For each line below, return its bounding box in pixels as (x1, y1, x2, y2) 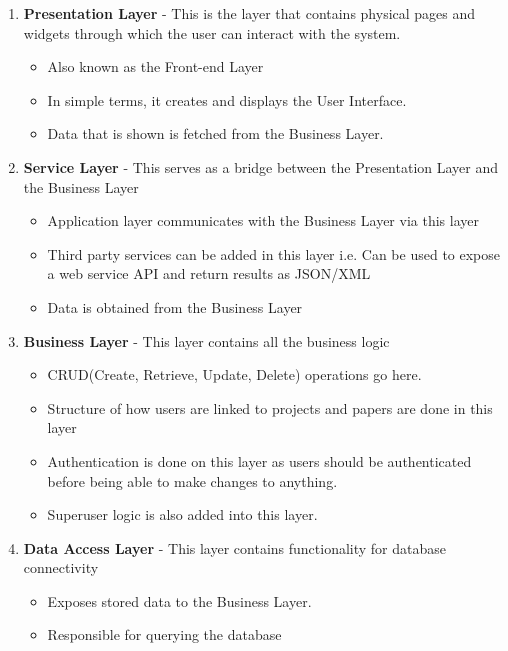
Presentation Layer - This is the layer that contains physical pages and (23, 3, 476, 23)
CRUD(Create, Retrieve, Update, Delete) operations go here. (47, 364, 422, 385)
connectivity (23, 557, 99, 578)
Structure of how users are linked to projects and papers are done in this (47, 397, 493, 418)
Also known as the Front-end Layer (47, 56, 264, 77)
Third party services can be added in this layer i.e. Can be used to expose (47, 243, 501, 264)
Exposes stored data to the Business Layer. (47, 590, 312, 611)
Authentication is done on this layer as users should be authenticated (47, 450, 472, 471)
